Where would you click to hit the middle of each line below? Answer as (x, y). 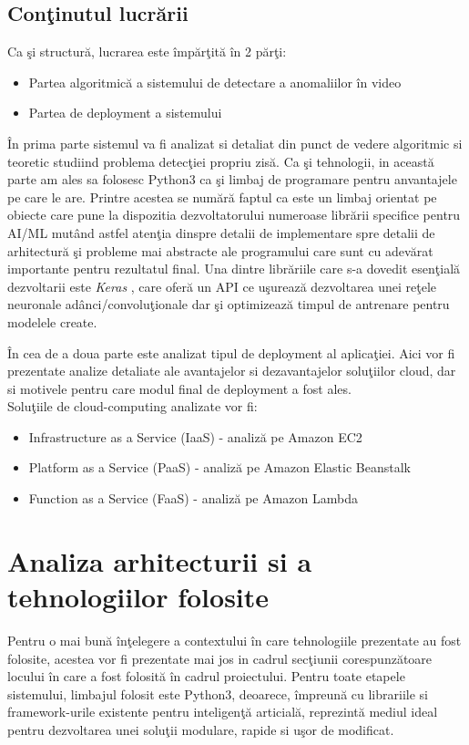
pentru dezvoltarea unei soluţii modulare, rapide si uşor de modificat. (201, 729)
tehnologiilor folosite (138, 597)
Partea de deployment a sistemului (125, 113)
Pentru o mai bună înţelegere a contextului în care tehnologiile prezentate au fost (234, 640)
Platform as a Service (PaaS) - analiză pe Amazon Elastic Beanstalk (219, 467)
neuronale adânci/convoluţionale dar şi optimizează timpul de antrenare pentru (229, 304)
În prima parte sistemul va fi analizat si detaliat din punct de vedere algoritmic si (235, 143)
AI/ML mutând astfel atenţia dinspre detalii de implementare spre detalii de (221, 232)
